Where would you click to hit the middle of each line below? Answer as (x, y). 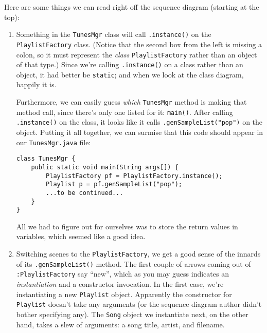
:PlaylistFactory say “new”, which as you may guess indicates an (122, 274)
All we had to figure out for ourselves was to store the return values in (127, 226)
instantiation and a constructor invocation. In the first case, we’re (120, 284)
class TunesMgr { (46, 159)
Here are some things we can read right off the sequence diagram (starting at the (132, 7)
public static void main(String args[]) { (105, 167)
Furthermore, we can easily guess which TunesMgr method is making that (131, 102)
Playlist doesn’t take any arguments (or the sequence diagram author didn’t (139, 304)
